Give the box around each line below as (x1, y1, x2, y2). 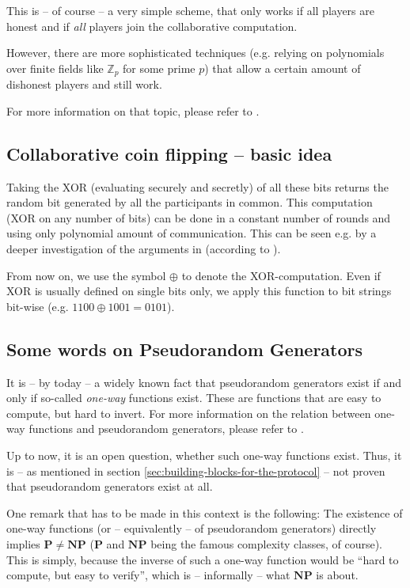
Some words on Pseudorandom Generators (6, 336, 363, 361)
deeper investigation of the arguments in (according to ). (6, 241, 281, 256)
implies (6, 535, 40, 552)
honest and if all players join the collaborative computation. (6, 17, 298, 34)
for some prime (123, 59, 196, 76)
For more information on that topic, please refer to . (6, 102, 260, 119)
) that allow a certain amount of (204, 59, 361, 76)
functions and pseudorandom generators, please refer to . (28, 420, 304, 437)
